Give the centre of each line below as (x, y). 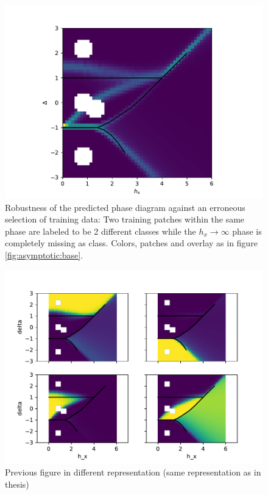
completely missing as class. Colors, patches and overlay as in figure (131, 243)
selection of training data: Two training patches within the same (125, 219)
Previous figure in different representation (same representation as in (133, 472)
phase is (247, 231)
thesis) (17, 484)
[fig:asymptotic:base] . (44, 255)
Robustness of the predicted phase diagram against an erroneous (125, 207)
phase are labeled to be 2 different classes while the (100, 231)
